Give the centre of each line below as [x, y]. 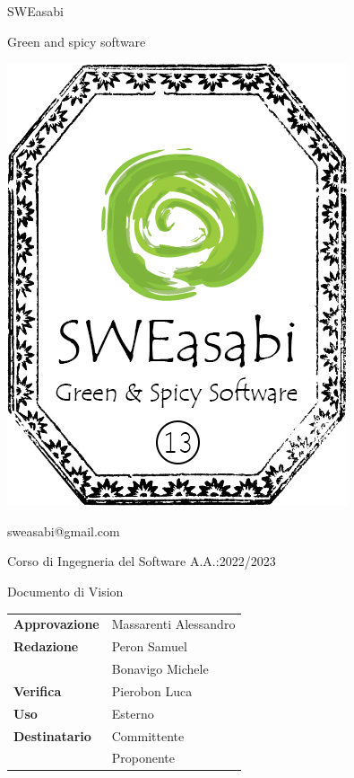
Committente [148, 735]
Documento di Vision [65, 591]
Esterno [133, 713]
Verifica [38, 690]
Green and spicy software [77, 41]
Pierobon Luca [152, 690]
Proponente [143, 758]
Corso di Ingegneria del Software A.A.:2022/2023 [142, 561]
